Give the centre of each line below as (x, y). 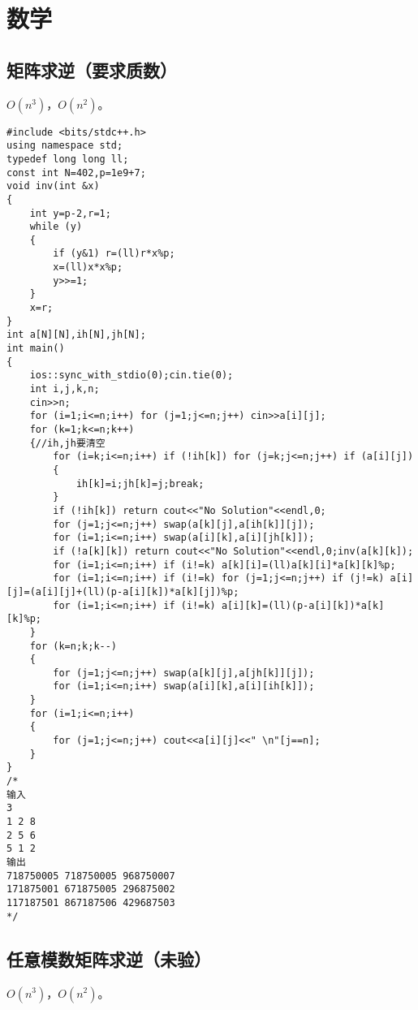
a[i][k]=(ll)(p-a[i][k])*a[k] (303, 605)
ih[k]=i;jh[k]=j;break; (140, 483)
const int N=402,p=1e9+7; (76, 173)
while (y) (56, 227)
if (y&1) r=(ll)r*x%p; (114, 254)
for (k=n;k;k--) (73, 646)
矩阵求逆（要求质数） (92, 69)
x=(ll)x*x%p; (88, 268)
